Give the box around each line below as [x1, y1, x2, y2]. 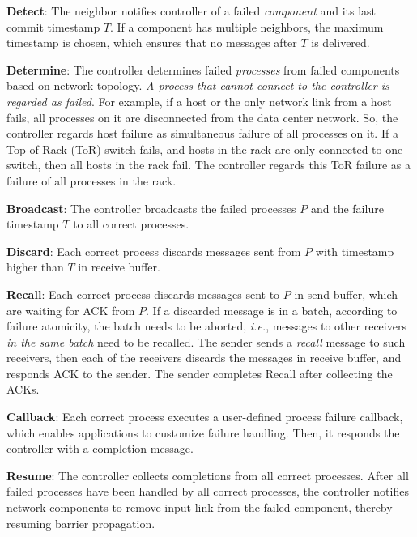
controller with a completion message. [6, 440, 194, 457]
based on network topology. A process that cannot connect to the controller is [6, 77, 389, 94]
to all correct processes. [73, 215, 189, 232]
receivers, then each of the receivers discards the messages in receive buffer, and [6, 349, 402, 366]
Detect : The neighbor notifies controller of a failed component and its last [6, 2, 377, 19]
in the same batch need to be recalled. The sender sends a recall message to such [6, 333, 406, 350]
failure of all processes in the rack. [6, 172, 177, 189]
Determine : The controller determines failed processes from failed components [6, 61, 400, 78]
